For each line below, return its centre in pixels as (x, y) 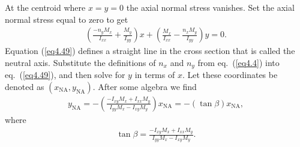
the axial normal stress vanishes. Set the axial (210, 7)
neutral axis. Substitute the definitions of (80, 62)
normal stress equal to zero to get (67, 19)
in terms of (155, 75)
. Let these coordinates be (230, 75)
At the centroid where (45, 7)
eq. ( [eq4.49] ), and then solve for (65, 75)
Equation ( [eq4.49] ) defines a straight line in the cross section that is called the (150, 51)
